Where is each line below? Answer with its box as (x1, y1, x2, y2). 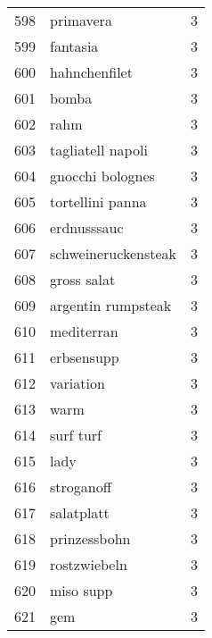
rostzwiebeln (50, 554, 127, 575)
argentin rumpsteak (50, 295, 172, 315)
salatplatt (50, 502, 110, 523)
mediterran (50, 321, 118, 341)
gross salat (50, 269, 116, 290)
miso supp (50, 580, 113, 600)
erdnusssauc (50, 217, 124, 238)
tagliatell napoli (50, 139, 148, 160)
